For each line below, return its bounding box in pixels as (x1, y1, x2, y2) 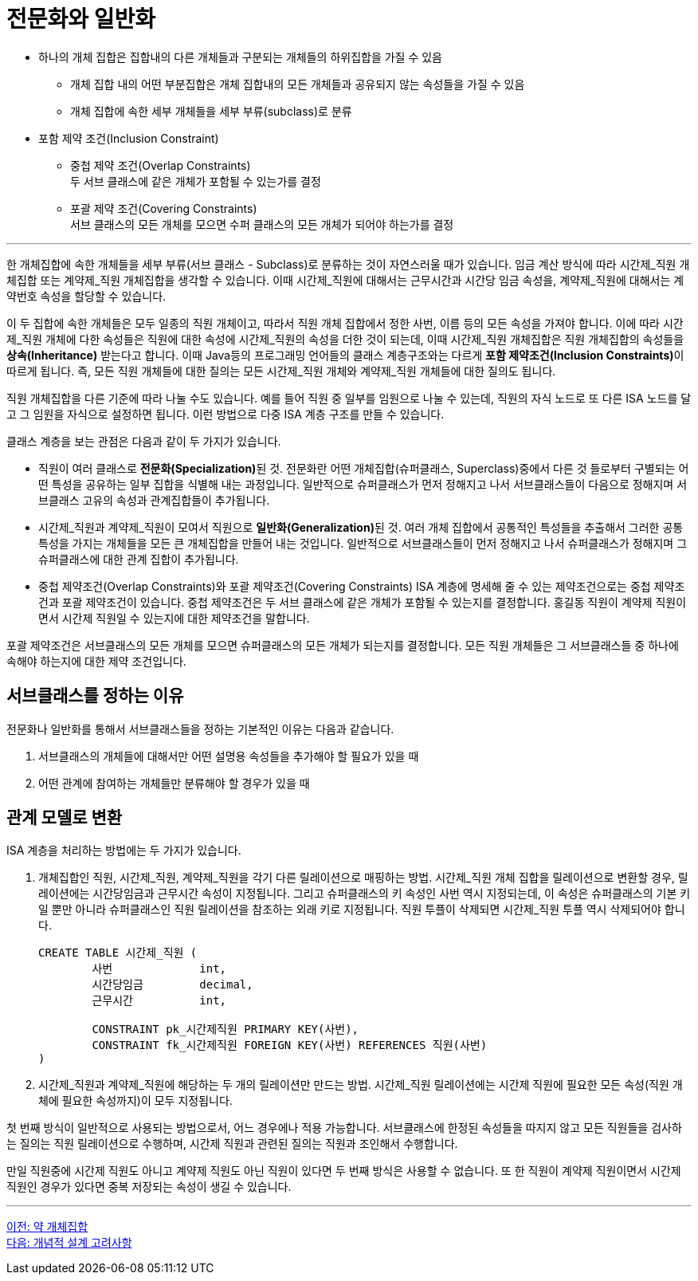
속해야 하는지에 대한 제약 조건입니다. (6, 654, 186, 668)
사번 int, (92, 962, 227, 976)
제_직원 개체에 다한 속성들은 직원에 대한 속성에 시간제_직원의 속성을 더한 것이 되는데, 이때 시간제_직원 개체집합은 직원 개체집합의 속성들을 (6, 332, 684, 346)
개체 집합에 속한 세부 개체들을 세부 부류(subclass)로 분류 (70, 104, 352, 118)
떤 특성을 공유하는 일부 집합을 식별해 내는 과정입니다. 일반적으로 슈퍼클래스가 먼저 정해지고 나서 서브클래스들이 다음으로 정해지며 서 (38, 477, 688, 491)
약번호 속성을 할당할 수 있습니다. (6, 289, 167, 303)
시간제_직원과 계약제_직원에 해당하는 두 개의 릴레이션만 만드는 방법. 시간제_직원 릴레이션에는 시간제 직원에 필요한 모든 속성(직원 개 (38, 1078, 683, 1092)
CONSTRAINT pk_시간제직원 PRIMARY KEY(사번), (92, 1023, 359, 1036)
